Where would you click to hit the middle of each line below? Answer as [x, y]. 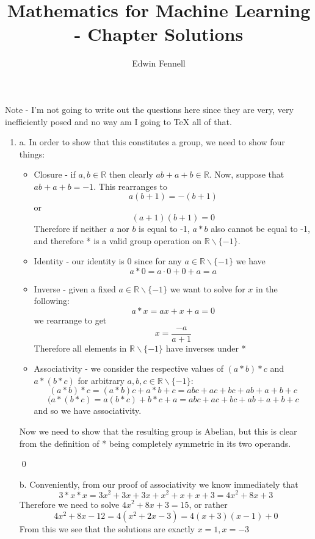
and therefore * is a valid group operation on [118, 240]
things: [32, 154]
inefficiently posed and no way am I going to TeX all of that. [118, 121]
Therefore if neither [70, 229]
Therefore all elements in [80, 348]
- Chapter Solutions [159, 34]
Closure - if [55, 174]
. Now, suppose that [247, 174]
